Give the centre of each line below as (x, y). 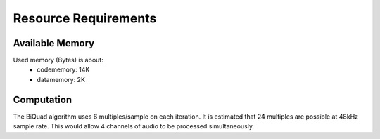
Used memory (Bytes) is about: (58, 60)
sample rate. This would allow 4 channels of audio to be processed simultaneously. (134, 126)
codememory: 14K (63, 69)
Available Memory (54, 43)
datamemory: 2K (61, 79)
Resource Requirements (85, 18)
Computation (43, 99)
